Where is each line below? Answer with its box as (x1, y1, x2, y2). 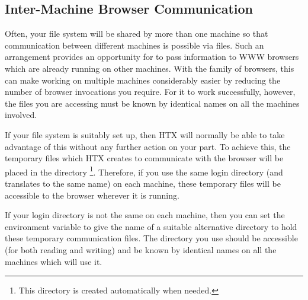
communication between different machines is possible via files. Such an (5, 39, 264, 51)
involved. (5, 108, 37, 121)
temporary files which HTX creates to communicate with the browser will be (5, 152, 284, 164)
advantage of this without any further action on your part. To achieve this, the (5, 140, 291, 152)
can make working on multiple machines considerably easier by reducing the (5, 74, 281, 86)
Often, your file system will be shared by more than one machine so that (5, 27, 268, 40)
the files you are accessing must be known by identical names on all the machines (5, 97, 300, 109)
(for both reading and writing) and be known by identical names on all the (5, 243, 277, 256)
